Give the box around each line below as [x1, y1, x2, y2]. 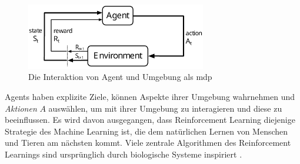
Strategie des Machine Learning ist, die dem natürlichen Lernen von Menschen [5, 125, 288, 137]
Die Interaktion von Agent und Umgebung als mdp [28, 71, 212, 83]
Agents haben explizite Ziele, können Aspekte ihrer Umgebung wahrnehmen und [5, 91, 295, 103]
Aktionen [5, 102, 37, 114]
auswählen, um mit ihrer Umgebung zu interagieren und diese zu [48, 102, 282, 114]
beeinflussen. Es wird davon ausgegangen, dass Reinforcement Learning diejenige [5, 113, 295, 126]
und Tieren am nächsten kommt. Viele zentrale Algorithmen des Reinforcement [5, 136, 291, 149]
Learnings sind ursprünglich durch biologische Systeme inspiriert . [5, 148, 242, 160]
